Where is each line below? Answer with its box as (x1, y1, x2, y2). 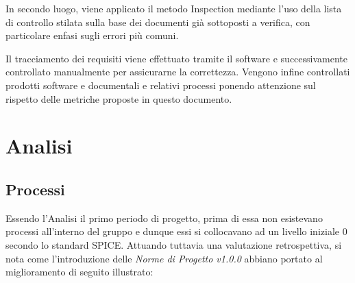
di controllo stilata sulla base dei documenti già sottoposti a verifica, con (5, 14, 310, 29)
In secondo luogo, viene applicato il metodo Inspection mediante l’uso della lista (5, 1, 342, 15)
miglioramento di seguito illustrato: (5, 264, 154, 279)
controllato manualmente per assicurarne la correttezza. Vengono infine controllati (5, 64, 350, 79)
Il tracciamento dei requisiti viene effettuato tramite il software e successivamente (5, 51, 347, 65)
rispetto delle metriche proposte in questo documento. (5, 91, 232, 106)
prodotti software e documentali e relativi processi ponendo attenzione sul (5, 77, 316, 92)
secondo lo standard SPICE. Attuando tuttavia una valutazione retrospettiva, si (5, 237, 342, 251)
